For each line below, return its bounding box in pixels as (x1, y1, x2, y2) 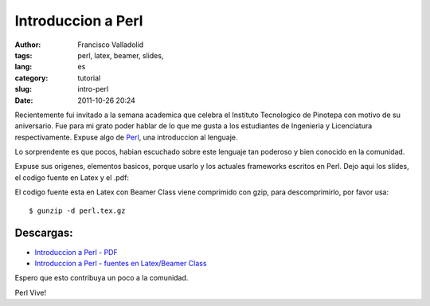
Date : (14, 96, 33, 105)
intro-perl (77, 84, 109, 94)
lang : (14, 62, 33, 72)
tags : (14, 50, 33, 60)
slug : (14, 84, 32, 94)
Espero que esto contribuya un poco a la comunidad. (14, 273, 189, 283)
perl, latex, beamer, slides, (77, 50, 164, 60)
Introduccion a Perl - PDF (34, 247, 119, 257)
